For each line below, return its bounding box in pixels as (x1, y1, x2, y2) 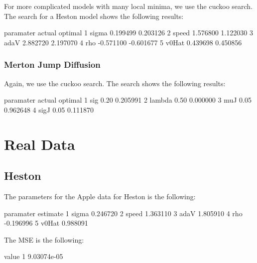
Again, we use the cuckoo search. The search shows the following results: (4, 78, 226, 88)
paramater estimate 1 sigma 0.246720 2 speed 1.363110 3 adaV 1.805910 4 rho (4, 208, 243, 218)
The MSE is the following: (4, 234, 84, 245)
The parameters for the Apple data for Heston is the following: (4, 191, 196, 201)
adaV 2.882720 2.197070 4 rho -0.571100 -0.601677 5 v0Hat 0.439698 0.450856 (4, 37, 242, 47)
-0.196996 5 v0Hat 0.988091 (4, 218, 88, 228)
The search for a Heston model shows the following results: (4, 10, 184, 21)
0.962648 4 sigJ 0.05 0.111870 (4, 104, 94, 115)
